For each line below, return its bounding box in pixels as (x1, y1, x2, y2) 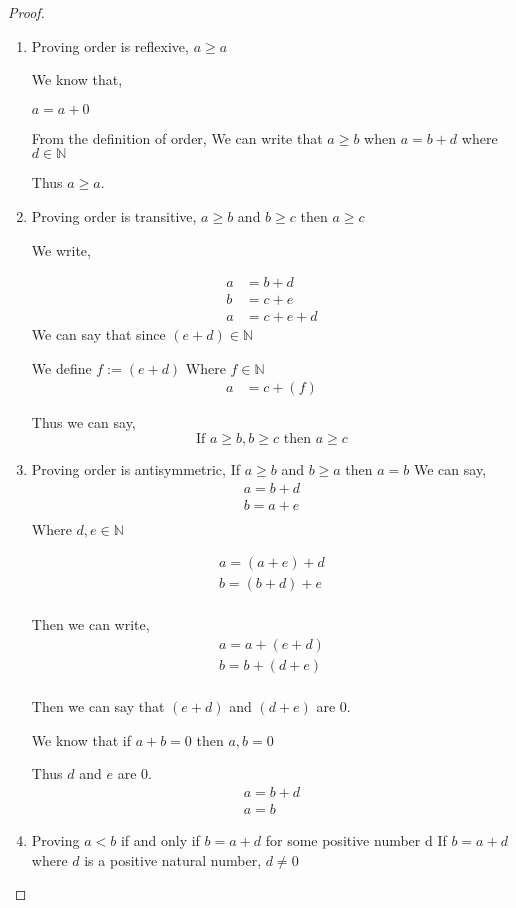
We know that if (31, 729, 131, 750)
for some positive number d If (265, 829, 447, 850)
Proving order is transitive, (31, 205, 197, 226)
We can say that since (31, 324, 166, 345)
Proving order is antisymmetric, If (31, 459, 240, 480)
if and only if (120, 829, 200, 850)
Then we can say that (31, 696, 165, 717)
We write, (31, 239, 91, 260)
